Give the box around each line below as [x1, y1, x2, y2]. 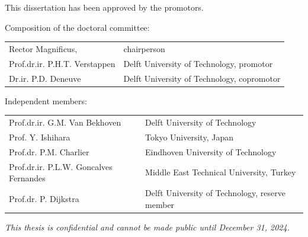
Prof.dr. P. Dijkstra [9, 192, 79, 204]
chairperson [123, 42, 165, 55]
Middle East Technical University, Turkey [145, 166, 296, 178]
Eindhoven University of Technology [145, 145, 277, 158]
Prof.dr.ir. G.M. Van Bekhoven [9, 116, 121, 129]
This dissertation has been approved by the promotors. [5, 1, 204, 13]
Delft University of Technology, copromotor [123, 72, 281, 84]
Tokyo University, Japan [145, 130, 233, 143]
